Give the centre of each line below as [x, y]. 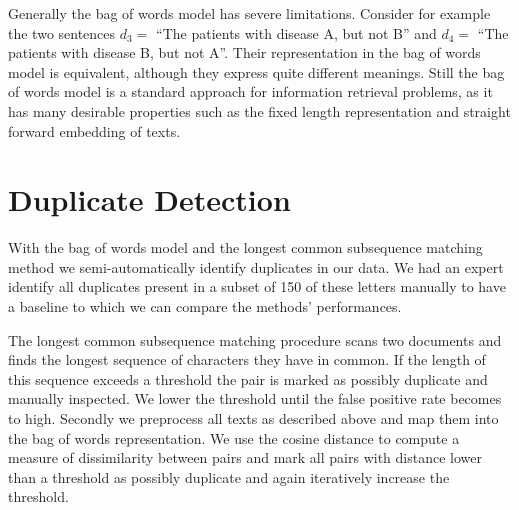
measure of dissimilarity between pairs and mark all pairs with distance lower [245, 457]
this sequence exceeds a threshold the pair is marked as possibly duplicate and [248, 378]
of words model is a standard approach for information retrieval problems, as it [250, 91]
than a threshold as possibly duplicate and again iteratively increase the [229, 476]
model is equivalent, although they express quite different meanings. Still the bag [256, 71]
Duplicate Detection [149, 199]
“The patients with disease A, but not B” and [296, 32]
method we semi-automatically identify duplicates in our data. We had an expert [256, 266]
